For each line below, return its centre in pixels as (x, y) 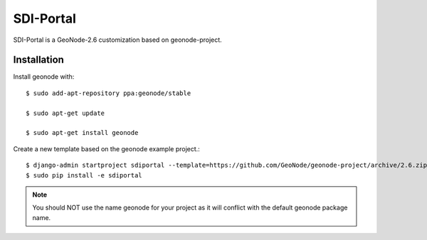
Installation (38, 60)
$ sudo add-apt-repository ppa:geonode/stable (109, 93)
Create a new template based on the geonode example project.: (107, 148)
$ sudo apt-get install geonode (82, 133)
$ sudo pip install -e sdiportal (84, 175)
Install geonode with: (44, 77)
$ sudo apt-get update (65, 113)
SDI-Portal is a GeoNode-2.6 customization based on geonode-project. (117, 40)
